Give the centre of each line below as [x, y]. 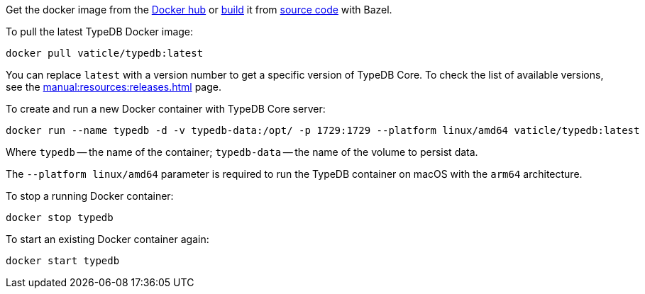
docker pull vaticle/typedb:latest [105, 53]
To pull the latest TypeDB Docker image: [100, 32]
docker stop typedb [60, 217]
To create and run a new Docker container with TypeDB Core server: [166, 109]
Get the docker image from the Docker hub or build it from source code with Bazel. [199, 10]
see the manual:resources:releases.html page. [114, 87]
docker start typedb [63, 261]
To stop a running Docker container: [90, 196]
